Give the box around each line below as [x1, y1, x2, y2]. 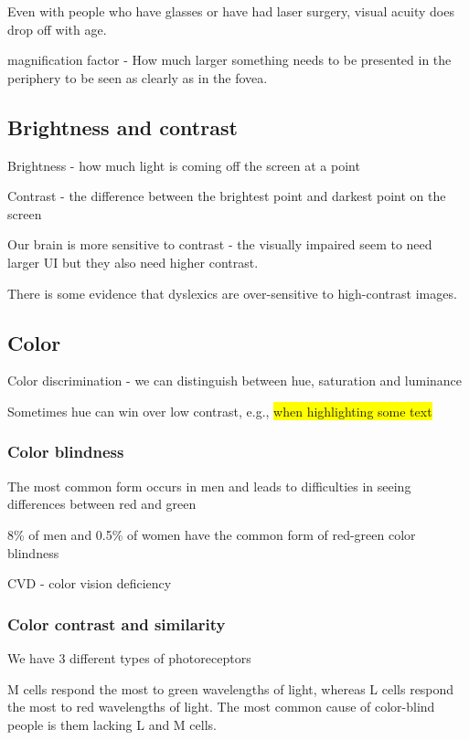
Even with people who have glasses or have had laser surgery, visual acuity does [7, 2, 454, 20]
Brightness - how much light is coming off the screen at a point [7, 155, 360, 174]
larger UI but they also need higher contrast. [7, 252, 259, 271]
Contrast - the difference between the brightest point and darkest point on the [7, 186, 446, 206]
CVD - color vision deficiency [7, 574, 172, 593]
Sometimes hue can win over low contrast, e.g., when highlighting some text [7, 401, 432, 420]
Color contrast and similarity [7, 612, 226, 635]
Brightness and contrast [7, 112, 238, 141]
